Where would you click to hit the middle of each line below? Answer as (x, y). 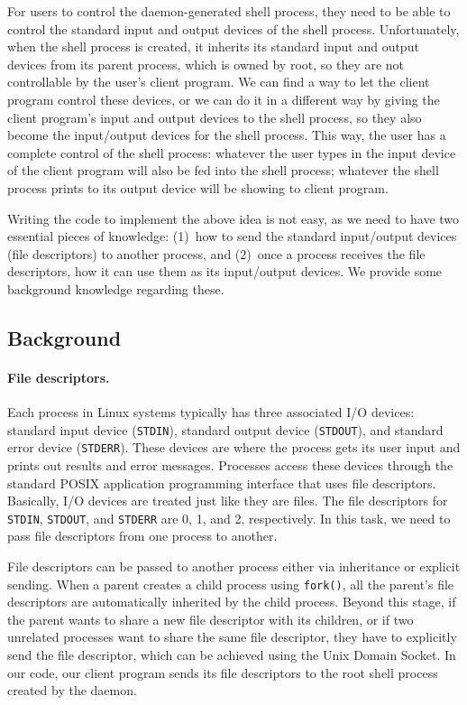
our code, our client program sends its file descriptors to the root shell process (223, 672)
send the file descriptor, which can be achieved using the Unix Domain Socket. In (232, 655)
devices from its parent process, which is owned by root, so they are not (206, 64)
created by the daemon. (72, 690)
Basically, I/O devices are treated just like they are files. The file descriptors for (228, 501)
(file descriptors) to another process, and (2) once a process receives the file (216, 253)
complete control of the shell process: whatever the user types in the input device (232, 152)
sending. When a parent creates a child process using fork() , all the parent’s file (231, 584)
